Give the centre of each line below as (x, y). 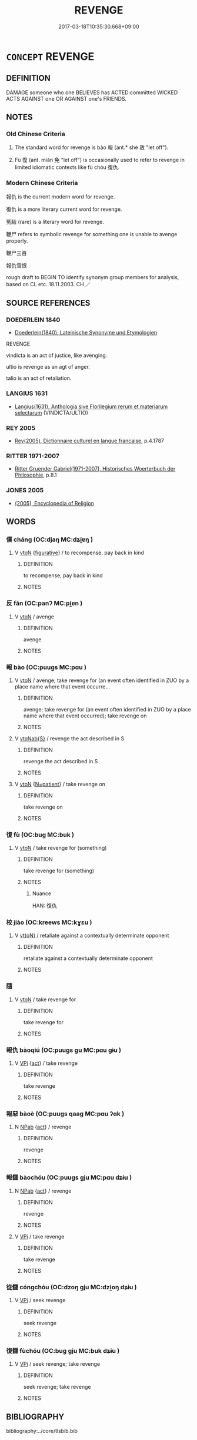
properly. (17, 241)
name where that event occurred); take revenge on (85, 716)
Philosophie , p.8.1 (36, 475)
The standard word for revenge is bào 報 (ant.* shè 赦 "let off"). (91, 147)
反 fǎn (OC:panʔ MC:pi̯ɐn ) (44, 603)
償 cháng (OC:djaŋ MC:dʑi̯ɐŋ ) (49, 539)
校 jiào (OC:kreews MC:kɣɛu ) (49, 922)
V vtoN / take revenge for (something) (61, 848)
